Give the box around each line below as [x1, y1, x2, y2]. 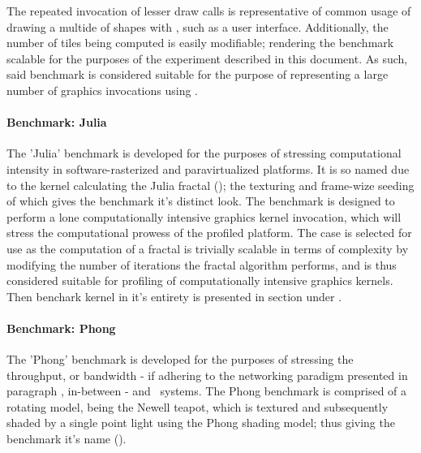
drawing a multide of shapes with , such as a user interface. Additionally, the [6, 18, 389, 35]
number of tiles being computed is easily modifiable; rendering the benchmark [6, 34, 394, 51]
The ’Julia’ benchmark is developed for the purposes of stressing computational [6, 145, 402, 162]
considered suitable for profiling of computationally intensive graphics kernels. [6, 272, 393, 289]
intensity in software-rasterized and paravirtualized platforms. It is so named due [6, 160, 410, 177]
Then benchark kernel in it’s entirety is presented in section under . [6, 287, 342, 304]
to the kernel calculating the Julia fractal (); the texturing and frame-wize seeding [6, 176, 415, 193]
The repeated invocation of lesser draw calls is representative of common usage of [6, 2, 411, 19]
